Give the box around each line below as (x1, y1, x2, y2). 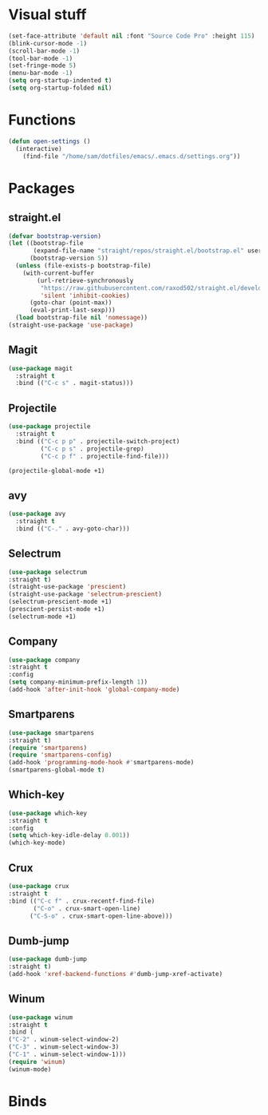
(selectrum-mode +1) (8, 613, 77, 621)
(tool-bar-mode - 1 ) (8, 54, 73, 62)
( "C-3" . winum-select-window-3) (8, 1043, 120, 1051)
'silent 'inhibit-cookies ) (40, 292, 130, 300)
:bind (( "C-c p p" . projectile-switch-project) (15, 437, 180, 445)
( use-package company (8, 656, 81, 664)
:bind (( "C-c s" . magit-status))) (15, 379, 134, 387)
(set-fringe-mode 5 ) (8, 62, 77, 69)
